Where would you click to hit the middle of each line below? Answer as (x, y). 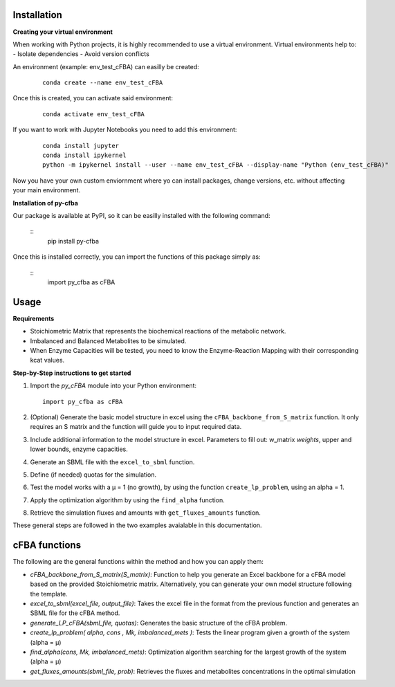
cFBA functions (47, 546)
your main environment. (47, 190)
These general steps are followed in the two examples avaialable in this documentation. (137, 525)
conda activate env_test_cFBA (94, 114)
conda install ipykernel (84, 155)
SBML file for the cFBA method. (75, 613)
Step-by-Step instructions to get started (72, 373)
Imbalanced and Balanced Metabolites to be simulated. (108, 341)
